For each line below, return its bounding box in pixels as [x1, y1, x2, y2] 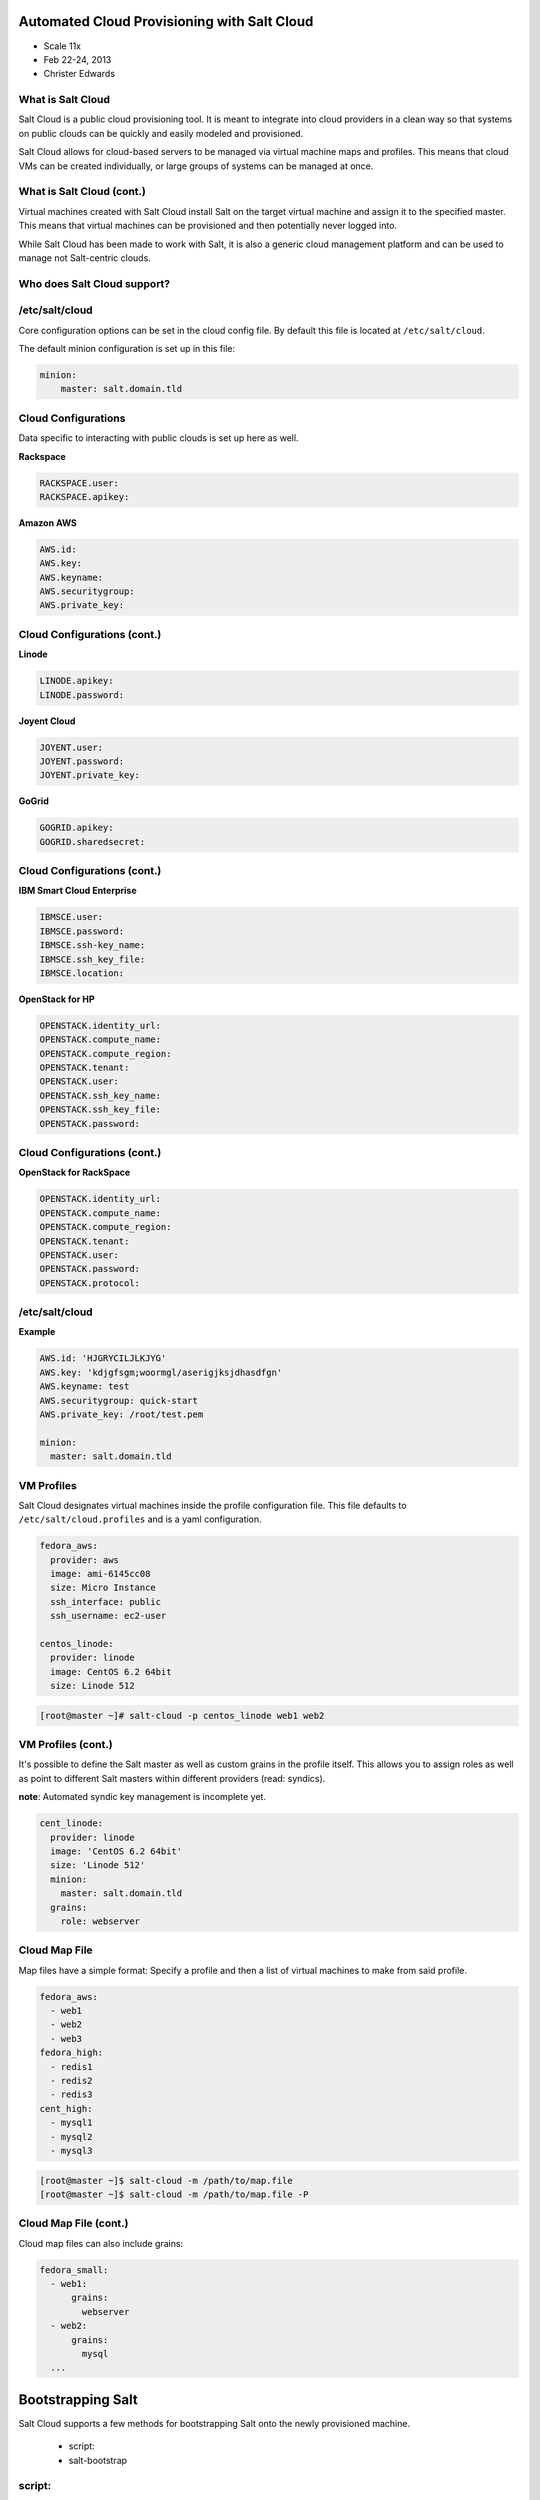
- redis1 [50, 2061, 93, 2072]
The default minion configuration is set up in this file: [18, 343, 236, 355]
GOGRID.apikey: [39, 822, 114, 834]
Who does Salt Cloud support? [18, 276, 171, 290]
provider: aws [50, 1554, 120, 1565]
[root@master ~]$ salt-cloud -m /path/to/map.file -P [39, 2188, 309, 2200]
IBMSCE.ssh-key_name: [39, 940, 146, 951]
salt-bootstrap [68, 2454, 128, 2466]
